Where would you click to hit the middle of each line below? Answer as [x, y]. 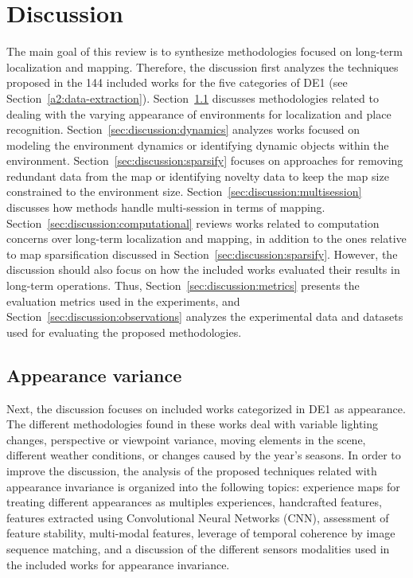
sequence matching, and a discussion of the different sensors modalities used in [198, 548]
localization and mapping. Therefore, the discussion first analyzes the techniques [203, 66]
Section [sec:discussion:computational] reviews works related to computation [193, 223]
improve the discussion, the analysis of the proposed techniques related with [192, 470]
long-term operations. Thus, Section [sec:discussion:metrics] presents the [183, 285]
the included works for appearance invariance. [118, 564]
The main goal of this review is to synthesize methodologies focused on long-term [205, 51]
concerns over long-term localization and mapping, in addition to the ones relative [206, 238]
